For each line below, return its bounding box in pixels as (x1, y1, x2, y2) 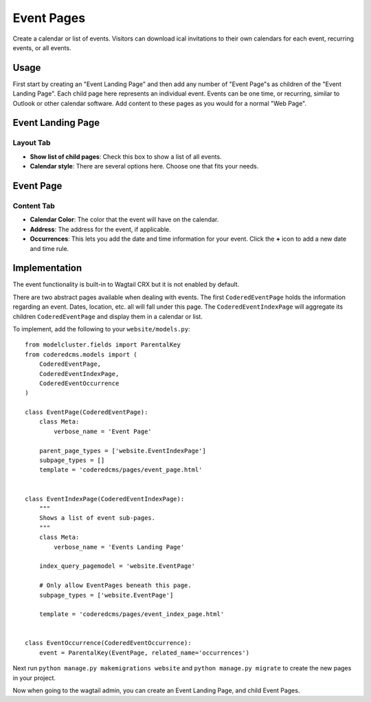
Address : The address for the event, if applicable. (30, 225, 171, 233)
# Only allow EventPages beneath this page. (38, 582, 192, 589)
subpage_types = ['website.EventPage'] (38, 591, 174, 599)
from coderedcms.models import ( (25, 351, 137, 358)
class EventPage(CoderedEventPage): (25, 408, 148, 416)
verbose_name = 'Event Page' (54, 427, 153, 435)
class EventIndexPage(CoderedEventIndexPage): (25, 495, 185, 503)
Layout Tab (12, 138, 51, 148)
